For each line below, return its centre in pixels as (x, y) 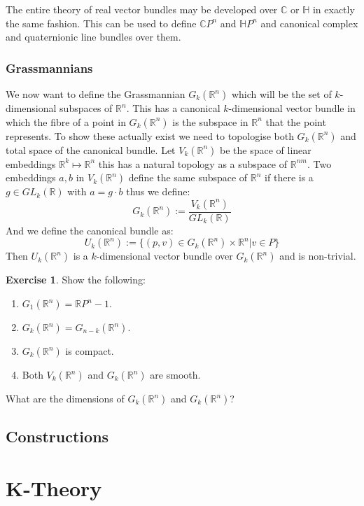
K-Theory (54, 487)
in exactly (334, 9)
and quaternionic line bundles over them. (93, 37)
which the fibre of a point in (66, 121)
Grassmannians (49, 68)
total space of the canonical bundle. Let (91, 149)
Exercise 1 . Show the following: (76, 280)
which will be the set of (281, 94)
